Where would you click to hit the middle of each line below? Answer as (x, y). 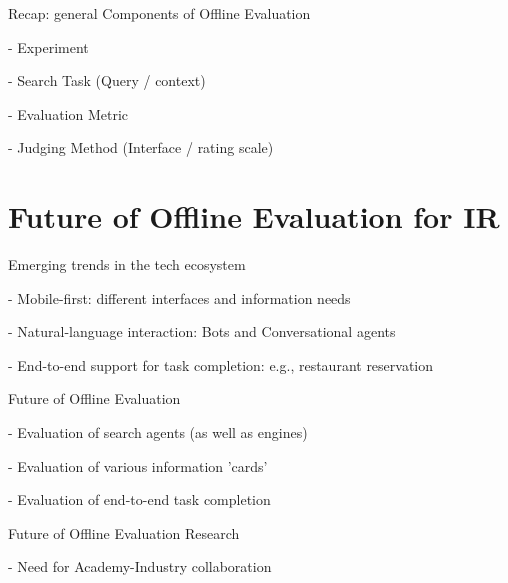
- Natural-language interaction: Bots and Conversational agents (202, 331)
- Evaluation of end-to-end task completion (139, 499)
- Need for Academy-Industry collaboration (140, 566)
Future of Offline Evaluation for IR (254, 216)
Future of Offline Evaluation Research (124, 532)
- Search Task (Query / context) (107, 80)
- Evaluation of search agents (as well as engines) (158, 432)
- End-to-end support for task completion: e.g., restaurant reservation (221, 364)
